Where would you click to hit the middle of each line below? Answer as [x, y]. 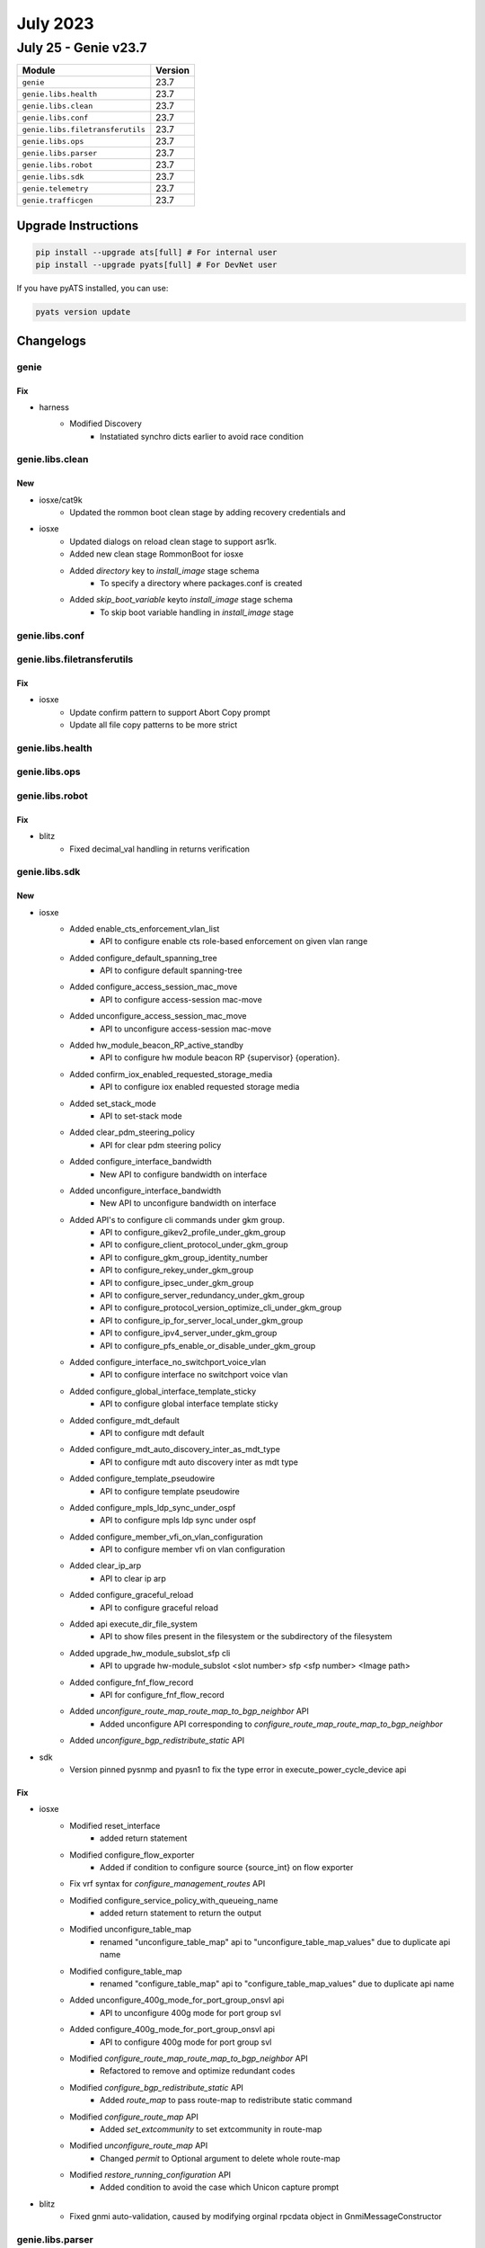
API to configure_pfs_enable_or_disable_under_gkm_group [208, 1345]
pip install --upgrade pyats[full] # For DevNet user [156, 265]
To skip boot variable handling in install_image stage [197, 612]
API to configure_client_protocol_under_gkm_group [194, 1244]
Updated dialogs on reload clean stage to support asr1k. [173, 541]
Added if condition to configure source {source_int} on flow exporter [227, 1867]
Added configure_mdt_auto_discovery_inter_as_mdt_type [175, 1450]
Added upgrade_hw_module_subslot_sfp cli [150, 1653]
